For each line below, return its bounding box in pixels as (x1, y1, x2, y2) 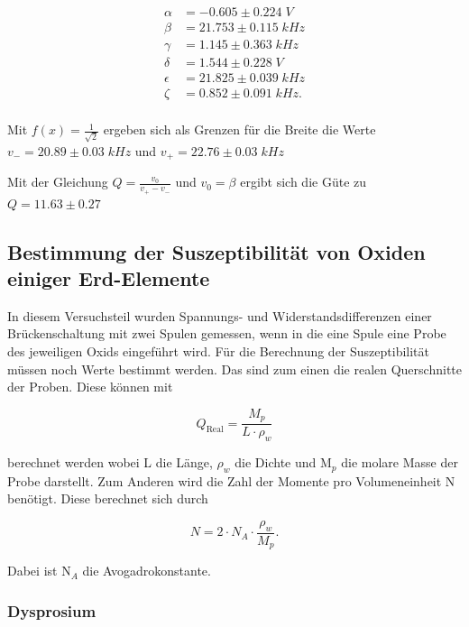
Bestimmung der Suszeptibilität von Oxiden (7, 237, 426, 265)
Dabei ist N (7, 561, 71, 580)
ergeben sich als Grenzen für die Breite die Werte (103, 120, 376, 139)
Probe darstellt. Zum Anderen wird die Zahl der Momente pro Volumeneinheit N (7, 471, 455, 490)
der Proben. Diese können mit (7, 377, 173, 396)
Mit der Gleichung (7, 172, 108, 191)
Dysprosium (7, 599, 97, 622)
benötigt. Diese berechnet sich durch (7, 489, 208, 508)
